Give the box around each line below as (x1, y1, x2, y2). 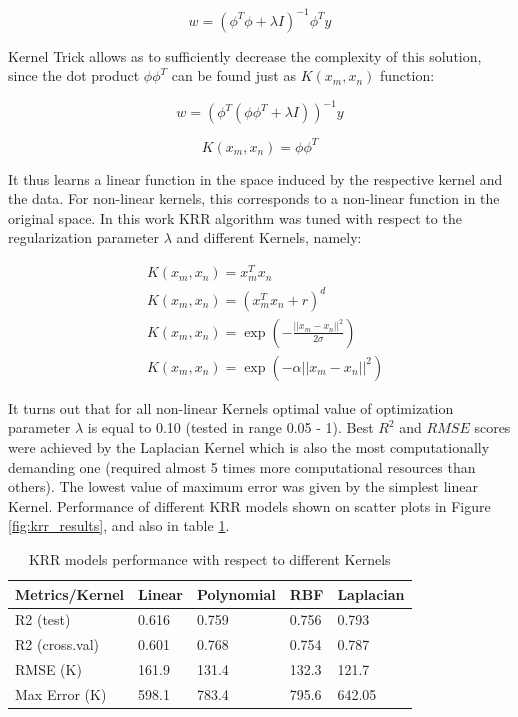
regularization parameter (8, 227, 160, 248)
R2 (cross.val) (15, 634, 99, 655)
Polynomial (196, 583, 276, 604)
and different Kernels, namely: (176, 227, 362, 248)
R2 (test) (15, 609, 71, 630)
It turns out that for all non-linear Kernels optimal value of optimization (8, 397, 454, 418)
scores (474, 417, 511, 438)
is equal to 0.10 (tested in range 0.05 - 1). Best (87, 417, 374, 438)
